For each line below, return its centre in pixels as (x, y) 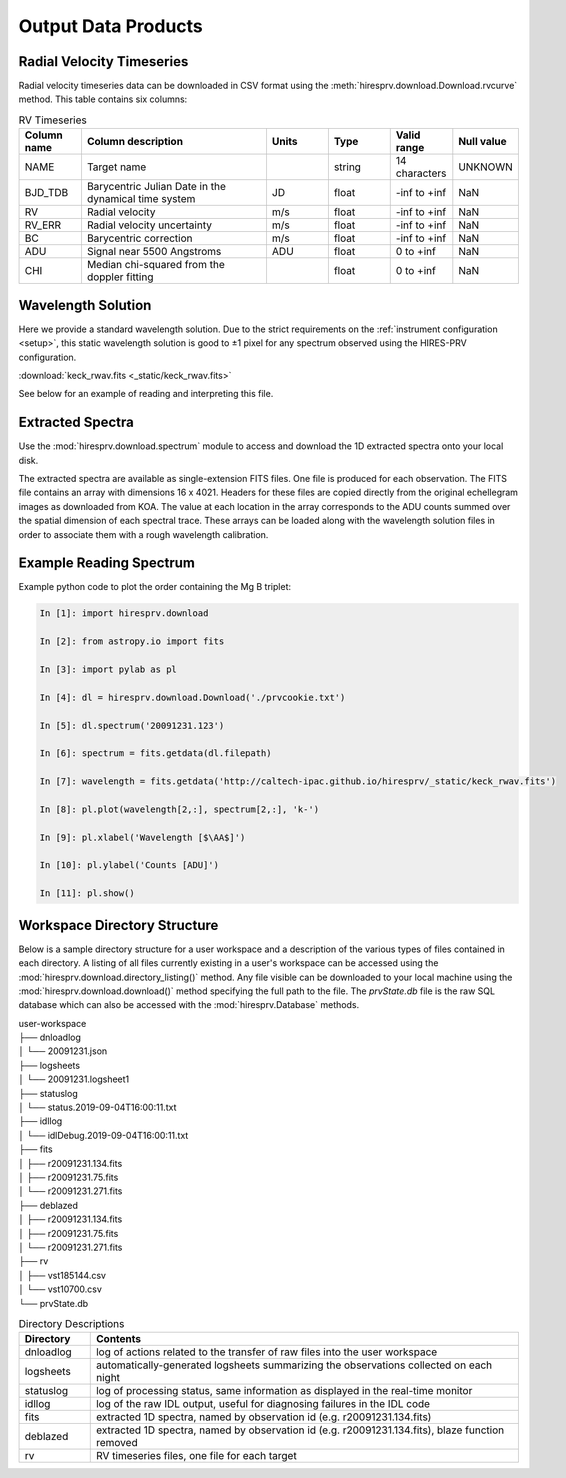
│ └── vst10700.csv (60, 1289)
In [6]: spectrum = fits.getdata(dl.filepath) (155, 753)
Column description (135, 142)
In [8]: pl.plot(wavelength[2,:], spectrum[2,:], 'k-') (179, 809)
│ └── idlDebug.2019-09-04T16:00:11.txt (103, 1135)
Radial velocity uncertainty (149, 225)
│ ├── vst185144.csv (62, 1275)
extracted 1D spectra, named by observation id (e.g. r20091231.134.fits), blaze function (300, 1430)
